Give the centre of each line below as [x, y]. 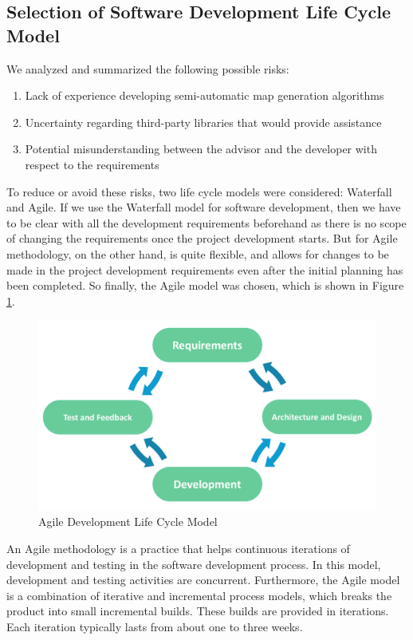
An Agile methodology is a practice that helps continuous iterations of [178, 548]
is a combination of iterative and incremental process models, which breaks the [199, 595]
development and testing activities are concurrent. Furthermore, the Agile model [203, 580]
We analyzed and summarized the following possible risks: [148, 68]
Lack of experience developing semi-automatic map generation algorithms [205, 95]
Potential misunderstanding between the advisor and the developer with [201, 149]
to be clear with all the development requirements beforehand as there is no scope [206, 222]
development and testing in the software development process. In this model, [194, 564]
